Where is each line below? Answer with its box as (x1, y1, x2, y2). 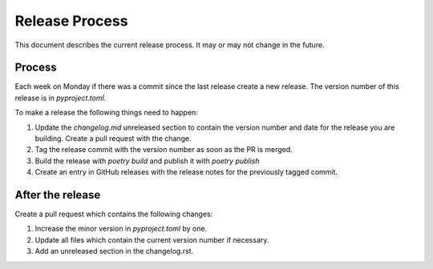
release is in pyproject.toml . (14, 93, 107, 102)
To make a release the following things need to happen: (14, 108, 198, 118)
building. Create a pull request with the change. (34, 134, 192, 143)
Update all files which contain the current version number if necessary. (34, 235, 269, 244)
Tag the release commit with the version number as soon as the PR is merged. (34, 145, 293, 155)
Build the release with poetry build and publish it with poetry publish (34, 156, 260, 166)
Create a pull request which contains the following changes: (14, 209, 213, 219)
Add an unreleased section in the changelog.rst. (34, 247, 194, 256)
